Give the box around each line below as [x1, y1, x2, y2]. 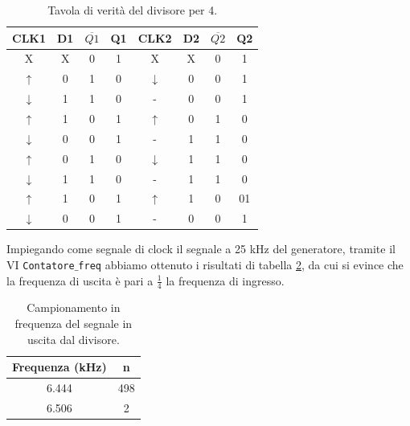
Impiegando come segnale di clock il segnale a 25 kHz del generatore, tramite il [6, 240, 396, 257]
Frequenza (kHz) [12, 358, 107, 375]
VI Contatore [6, 256, 75, 272]
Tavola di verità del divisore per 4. [47, 2, 218, 18]
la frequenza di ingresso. [166, 272, 285, 289]
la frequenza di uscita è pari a [6, 272, 154, 289]
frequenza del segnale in [14, 314, 133, 331]
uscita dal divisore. [27, 330, 120, 347]
